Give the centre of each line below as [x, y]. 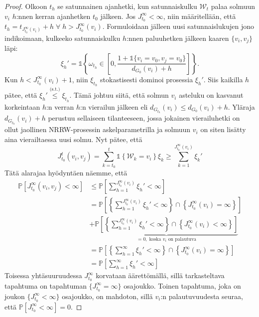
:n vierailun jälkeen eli [114, 106]
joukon [15, 296]
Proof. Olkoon [26, 6]
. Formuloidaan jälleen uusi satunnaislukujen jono [178, 26]
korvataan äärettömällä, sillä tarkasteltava [160, 275]
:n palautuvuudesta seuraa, [202, 296]
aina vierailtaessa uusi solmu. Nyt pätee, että [73, 139]
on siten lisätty [223, 129]
